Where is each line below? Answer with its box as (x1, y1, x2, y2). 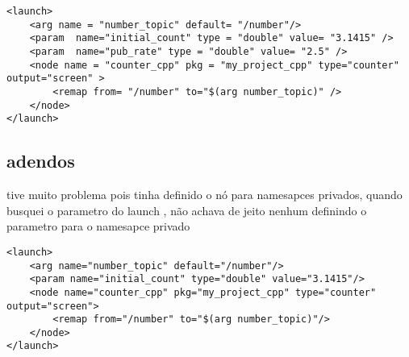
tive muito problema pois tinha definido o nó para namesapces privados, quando (6, 186, 403, 203)
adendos (6, 148, 75, 173)
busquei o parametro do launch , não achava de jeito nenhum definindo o (6, 201, 367, 218)
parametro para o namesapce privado (6, 218, 190, 235)
